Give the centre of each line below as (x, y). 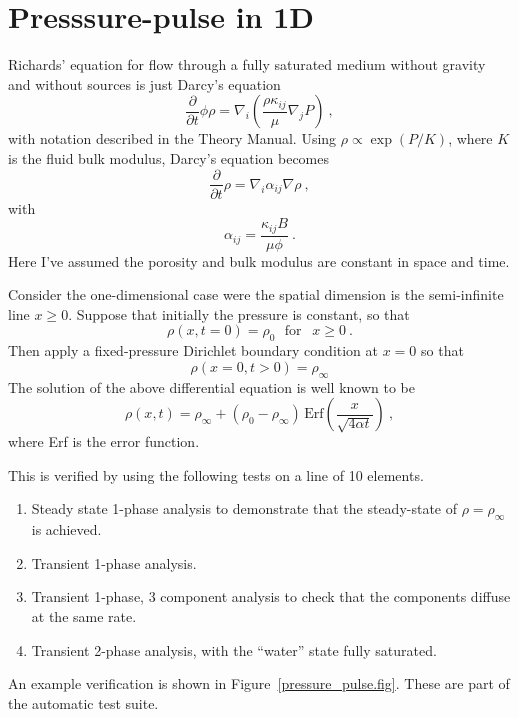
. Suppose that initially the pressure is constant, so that (239, 313)
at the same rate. (84, 615)
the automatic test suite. (83, 702)
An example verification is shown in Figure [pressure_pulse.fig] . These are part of (259, 683)
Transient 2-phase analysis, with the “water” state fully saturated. (234, 649)
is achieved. (66, 529)
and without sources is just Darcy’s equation (144, 83)
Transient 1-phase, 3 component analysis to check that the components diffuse (271, 596)
